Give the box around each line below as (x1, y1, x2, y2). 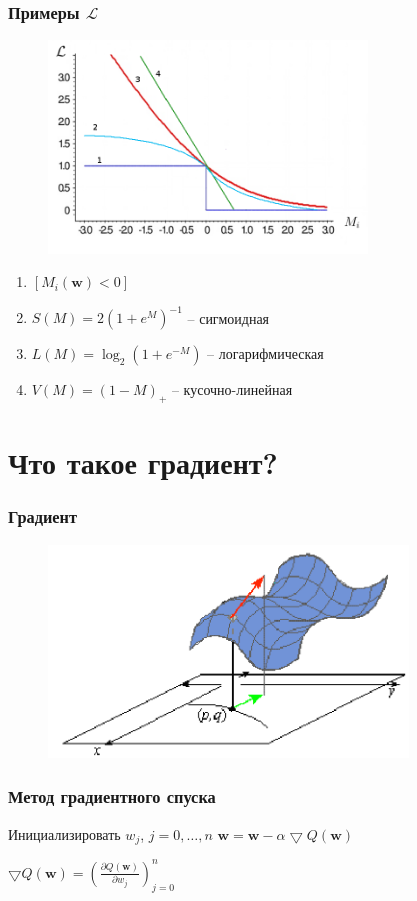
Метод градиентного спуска (8, 784, 216, 809)
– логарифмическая (207, 343, 324, 364)
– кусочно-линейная (171, 379, 293, 400)
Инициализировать (8, 823, 121, 844)
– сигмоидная (187, 307, 270, 328)
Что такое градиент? (8, 442, 278, 483)
